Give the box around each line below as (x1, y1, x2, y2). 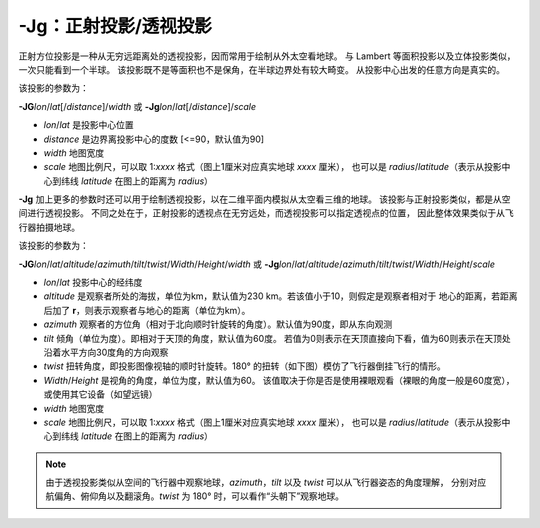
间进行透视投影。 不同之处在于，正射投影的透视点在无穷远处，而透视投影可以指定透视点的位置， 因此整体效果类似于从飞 (18, 207, 514, 219)
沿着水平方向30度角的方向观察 (43, 346, 169, 358)
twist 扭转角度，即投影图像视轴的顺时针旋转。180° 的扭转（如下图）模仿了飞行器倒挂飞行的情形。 (43, 360, 447, 372)
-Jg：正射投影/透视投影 (18, 15, 212, 37)
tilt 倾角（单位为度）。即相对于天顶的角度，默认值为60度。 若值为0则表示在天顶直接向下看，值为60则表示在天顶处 (43, 332, 511, 344)
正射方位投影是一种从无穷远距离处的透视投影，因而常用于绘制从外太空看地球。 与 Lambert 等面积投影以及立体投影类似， (18, 50, 516, 62)
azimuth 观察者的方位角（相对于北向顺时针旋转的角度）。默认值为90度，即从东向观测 (43, 318, 393, 330)
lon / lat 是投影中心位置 (43, 119, 134, 131)
